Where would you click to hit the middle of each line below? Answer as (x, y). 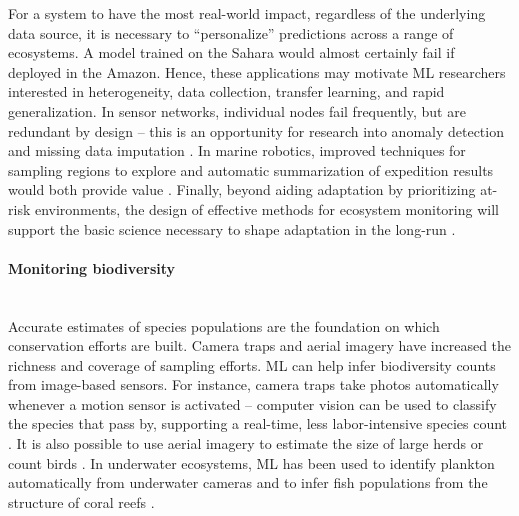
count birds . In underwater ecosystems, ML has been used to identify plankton (251, 462)
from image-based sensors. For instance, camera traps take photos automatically (253, 384)
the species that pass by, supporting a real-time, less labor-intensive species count (258, 423)
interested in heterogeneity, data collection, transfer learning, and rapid (226, 91)
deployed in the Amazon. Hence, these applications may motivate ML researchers (257, 71)
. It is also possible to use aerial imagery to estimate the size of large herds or (246, 443)
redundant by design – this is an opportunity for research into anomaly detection (256, 130)
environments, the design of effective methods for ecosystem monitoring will (266, 208)
